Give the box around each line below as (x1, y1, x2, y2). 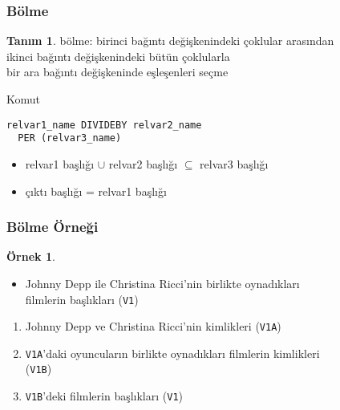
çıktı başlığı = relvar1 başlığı (25, 182, 167, 199)
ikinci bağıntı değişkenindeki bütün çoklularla (6, 47, 230, 64)
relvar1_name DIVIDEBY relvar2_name (6, 119, 202, 131)
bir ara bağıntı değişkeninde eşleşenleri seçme (6, 63, 229, 80)
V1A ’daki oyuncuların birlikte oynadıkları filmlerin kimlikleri (25, 344, 320, 361)
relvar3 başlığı (200, 155, 269, 172)
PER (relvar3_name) (18, 132, 122, 144)
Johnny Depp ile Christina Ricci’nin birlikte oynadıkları (25, 274, 300, 291)
